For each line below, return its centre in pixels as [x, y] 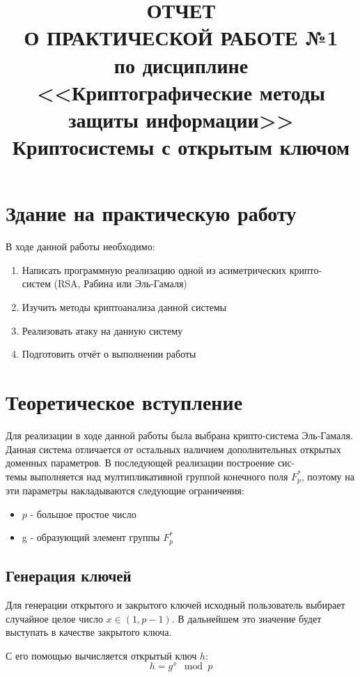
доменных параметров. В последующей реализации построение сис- [150, 463]
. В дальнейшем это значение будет [246, 618]
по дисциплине [181, 64]
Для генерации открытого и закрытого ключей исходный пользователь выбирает [175, 605]
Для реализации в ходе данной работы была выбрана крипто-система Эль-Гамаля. [179, 435]
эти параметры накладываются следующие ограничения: [125, 490]
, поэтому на [328, 476]
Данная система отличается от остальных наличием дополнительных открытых [173, 449]
